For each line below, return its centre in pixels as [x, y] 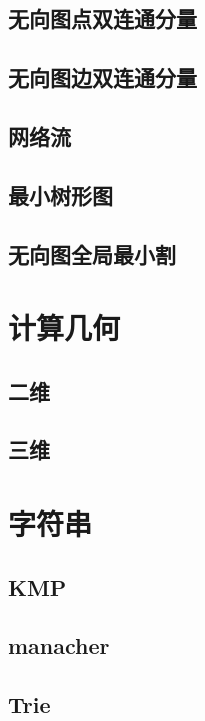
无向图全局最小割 [92, 253]
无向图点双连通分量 [102, 18]
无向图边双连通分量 [102, 77]
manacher [59, 645]
